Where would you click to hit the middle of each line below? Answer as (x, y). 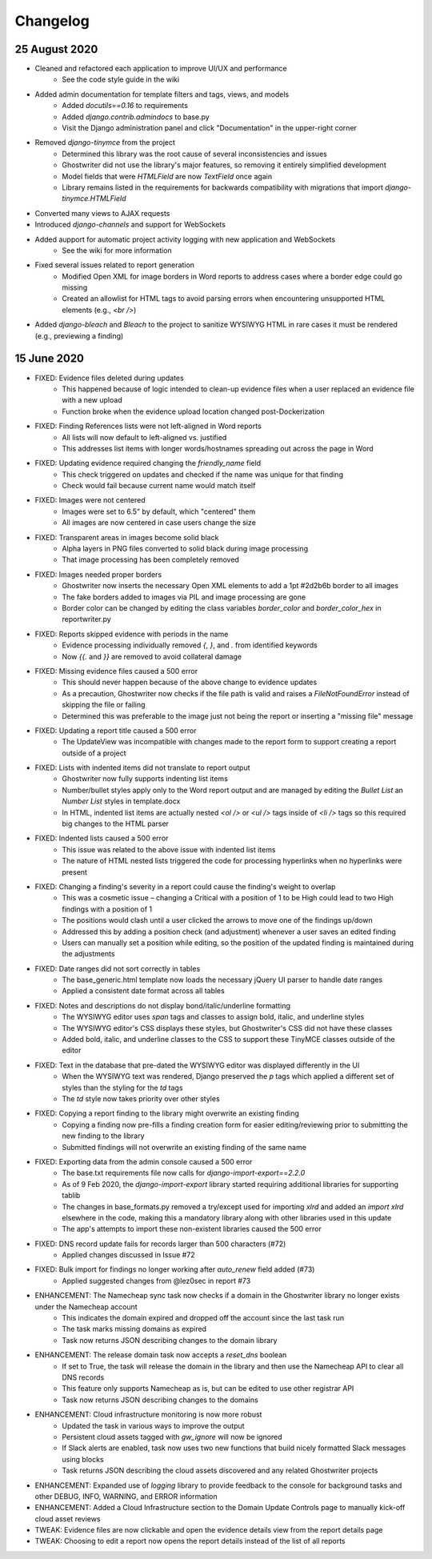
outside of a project (94, 753)
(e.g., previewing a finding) (79, 335)
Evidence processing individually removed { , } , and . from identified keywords (190, 645)
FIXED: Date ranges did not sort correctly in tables (118, 968)
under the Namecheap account (86, 1307)
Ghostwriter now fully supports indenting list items (145, 779)
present (75, 872)
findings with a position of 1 (107, 909)
